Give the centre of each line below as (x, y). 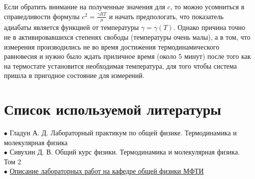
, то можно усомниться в (207, 6)
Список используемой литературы (113, 109)
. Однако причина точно (209, 27)
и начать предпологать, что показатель (166, 16)
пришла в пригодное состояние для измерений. (74, 75)
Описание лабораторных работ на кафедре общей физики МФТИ (107, 171)
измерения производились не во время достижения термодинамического (112, 46)
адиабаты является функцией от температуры (71, 27)
